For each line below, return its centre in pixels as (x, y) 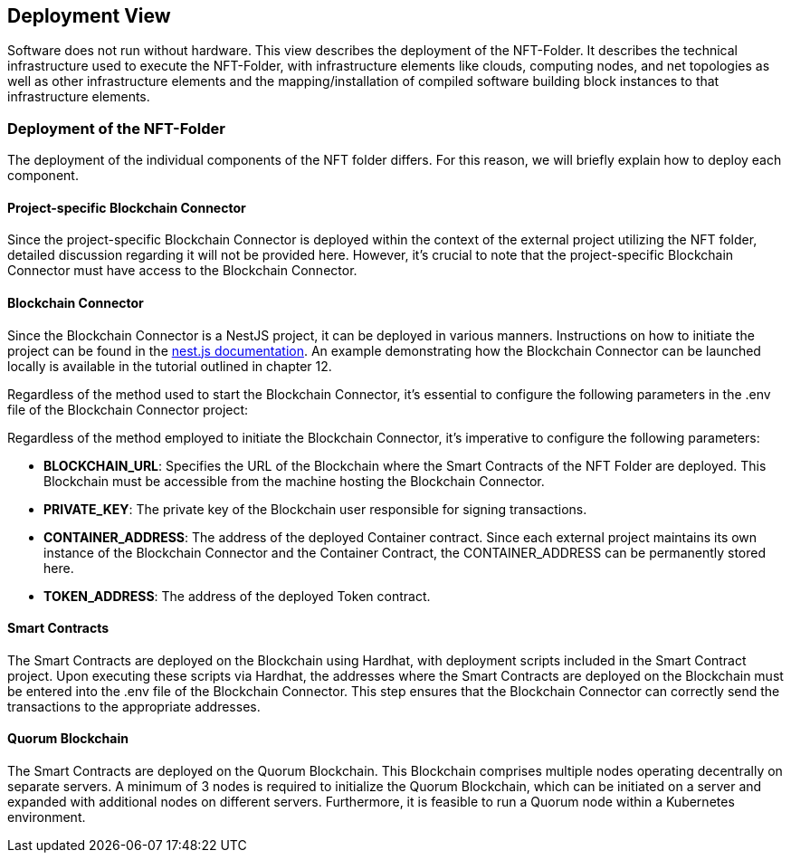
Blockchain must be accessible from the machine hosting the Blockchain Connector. (294, 481)
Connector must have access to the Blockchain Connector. (182, 271)
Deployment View (89, 16)
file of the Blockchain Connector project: (128, 409)
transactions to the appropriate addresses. (134, 706)
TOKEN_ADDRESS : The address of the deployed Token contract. (237, 596)
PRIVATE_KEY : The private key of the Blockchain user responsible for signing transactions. (315, 509)
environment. (47, 817)
